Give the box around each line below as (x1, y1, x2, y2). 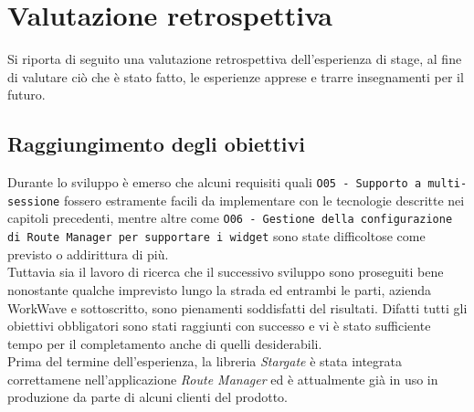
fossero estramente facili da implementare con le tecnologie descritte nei (63, 190, 465, 209)
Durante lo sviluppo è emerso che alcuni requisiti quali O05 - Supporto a (7, 173, 422, 192)
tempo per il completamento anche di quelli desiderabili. (7, 333, 322, 353)
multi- (427, 177, 468, 191)
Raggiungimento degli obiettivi (7, 130, 305, 158)
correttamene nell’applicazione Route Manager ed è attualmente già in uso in (7, 369, 438, 388)
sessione (7, 195, 60, 208)
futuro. (7, 85, 46, 104)
